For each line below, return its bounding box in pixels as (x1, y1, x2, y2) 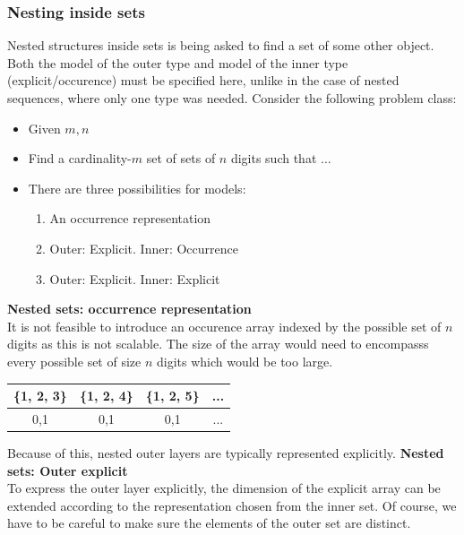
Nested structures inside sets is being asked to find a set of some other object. (7, 36, 434, 55)
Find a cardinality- (28, 149, 132, 168)
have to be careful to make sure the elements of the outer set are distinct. (7, 513, 411, 532)
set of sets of (146, 149, 216, 168)
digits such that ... (230, 149, 331, 168)
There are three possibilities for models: (28, 178, 246, 197)
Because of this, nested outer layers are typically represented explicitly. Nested (7, 443, 444, 462)
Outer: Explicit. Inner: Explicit (49, 269, 220, 288)
